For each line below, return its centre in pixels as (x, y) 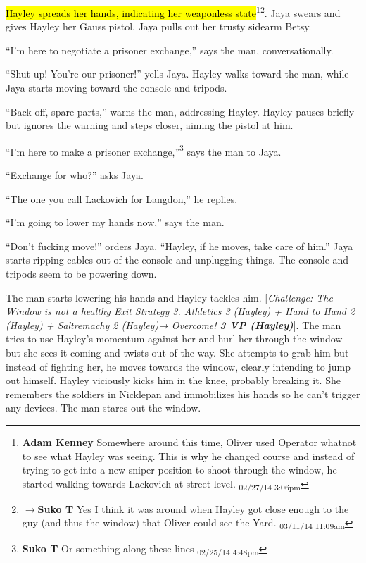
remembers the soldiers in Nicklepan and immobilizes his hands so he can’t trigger (183, 394)
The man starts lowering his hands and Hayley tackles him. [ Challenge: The (169, 297)
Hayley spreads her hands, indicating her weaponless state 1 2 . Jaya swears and (173, 12)
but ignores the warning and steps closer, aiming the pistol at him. (150, 125)
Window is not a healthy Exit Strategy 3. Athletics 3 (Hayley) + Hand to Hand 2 (181, 311)
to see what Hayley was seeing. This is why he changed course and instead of (188, 456)
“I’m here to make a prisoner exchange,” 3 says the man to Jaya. (144, 150)
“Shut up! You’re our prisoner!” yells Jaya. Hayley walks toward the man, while (177, 74)
